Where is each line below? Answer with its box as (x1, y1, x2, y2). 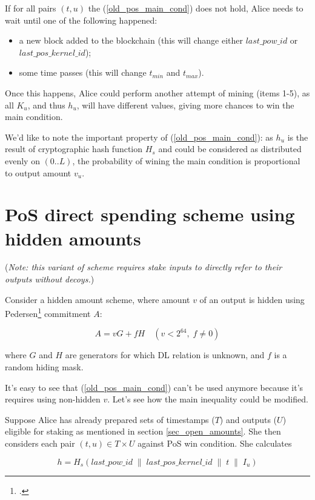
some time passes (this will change (19, 66, 147, 79)
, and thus (27, 98, 65, 111)
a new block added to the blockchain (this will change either (19, 34, 243, 47)
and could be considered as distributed (158, 142, 302, 155)
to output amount (5, 166, 71, 179)
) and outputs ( (219, 413, 277, 425)
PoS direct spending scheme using (5, 202, 295, 227)
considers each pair (5, 437, 75, 450)
